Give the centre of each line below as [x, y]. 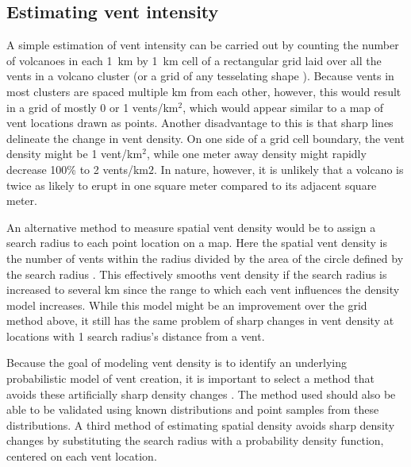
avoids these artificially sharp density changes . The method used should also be [201, 394]
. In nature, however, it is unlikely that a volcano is [279, 169]
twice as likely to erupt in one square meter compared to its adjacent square [192, 185]
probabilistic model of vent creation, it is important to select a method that [190, 378]
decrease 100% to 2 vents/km [78, 169]
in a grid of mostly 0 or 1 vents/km [92, 107]
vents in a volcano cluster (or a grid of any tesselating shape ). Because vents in [200, 76]
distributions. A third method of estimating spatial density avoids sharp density [201, 425]
